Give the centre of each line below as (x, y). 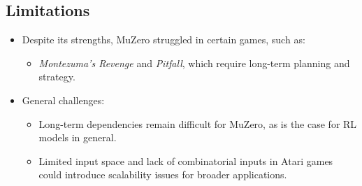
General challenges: (63, 100)
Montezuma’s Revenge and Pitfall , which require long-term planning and (194, 63)
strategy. (57, 77)
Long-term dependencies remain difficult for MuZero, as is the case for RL (198, 123)
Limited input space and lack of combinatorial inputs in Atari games (186, 160)
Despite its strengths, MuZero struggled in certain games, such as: (164, 40)
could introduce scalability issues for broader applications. (163, 174)
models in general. (78, 137)
